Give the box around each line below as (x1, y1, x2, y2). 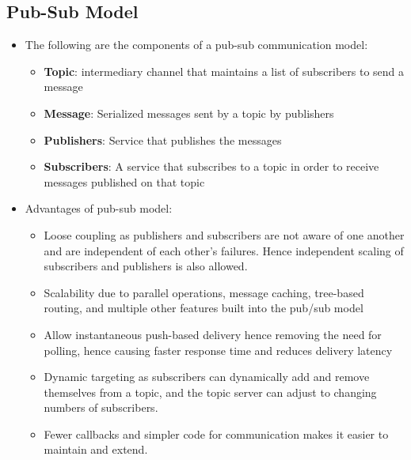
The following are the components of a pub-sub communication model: (25, 36, 368, 53)
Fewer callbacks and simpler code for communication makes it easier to (44, 425, 389, 442)
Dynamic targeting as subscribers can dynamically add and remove (44, 368, 370, 385)
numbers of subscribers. (44, 399, 158, 416)
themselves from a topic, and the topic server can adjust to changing (44, 383, 377, 400)
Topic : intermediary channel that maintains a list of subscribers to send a (44, 62, 405, 79)
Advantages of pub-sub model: (25, 200, 173, 217)
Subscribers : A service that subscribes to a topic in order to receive (44, 158, 379, 175)
